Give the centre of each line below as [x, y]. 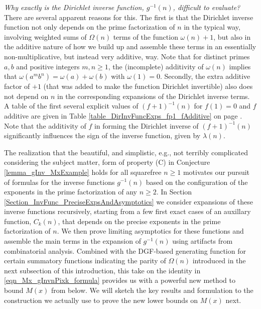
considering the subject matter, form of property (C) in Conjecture [107, 162]
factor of [17, 86]
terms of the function [146, 36]
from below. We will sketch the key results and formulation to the [152, 290]
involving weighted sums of [45, 36]
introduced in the [219, 261]
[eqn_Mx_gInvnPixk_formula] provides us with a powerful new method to [120, 280]
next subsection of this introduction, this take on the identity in [102, 270]
